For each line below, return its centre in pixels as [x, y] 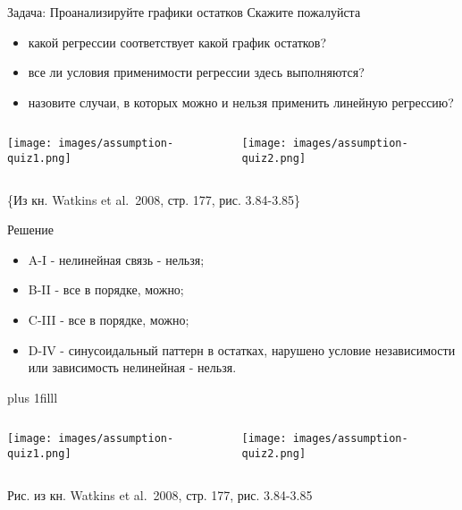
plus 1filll [33, 397]
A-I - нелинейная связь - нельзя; [116, 259]
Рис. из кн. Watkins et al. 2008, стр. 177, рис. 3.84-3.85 [160, 494]
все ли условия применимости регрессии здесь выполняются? [196, 72]
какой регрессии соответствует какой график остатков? [177, 42]
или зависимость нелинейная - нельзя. [132, 367]
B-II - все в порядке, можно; [106, 289]
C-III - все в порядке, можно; [109, 320]
